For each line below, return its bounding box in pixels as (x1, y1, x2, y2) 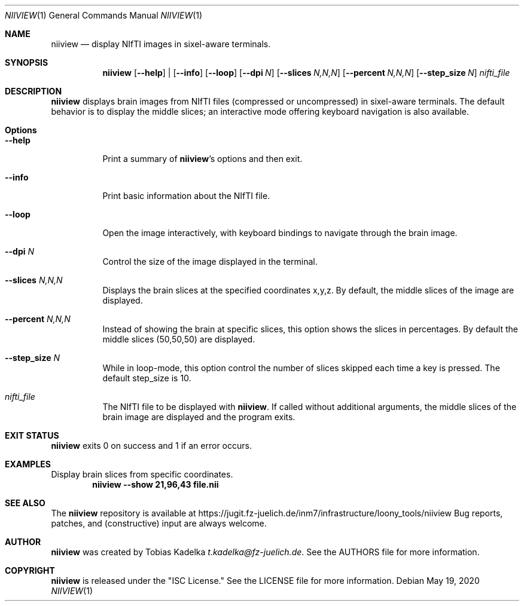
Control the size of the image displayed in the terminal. (102, 256, 318, 267)
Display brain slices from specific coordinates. (51, 469, 233, 479)
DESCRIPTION (5, 86, 62, 96)
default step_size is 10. (102, 373, 191, 383)
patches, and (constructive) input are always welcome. (51, 518, 267, 528)
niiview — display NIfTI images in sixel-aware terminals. (51, 39, 271, 49)
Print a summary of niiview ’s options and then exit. (102, 154, 303, 164)
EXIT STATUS (5, 430, 59, 440)
